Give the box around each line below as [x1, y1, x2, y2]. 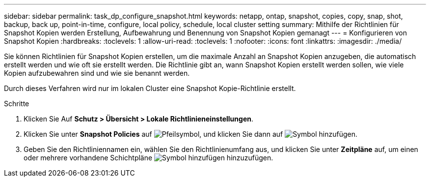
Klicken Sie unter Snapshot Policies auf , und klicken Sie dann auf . [24, 130, 358, 138]
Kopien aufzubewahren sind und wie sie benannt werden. [4, 69, 190, 77]
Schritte [4, 99, 29, 108]
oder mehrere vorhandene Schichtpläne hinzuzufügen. [24, 153, 273, 162]
